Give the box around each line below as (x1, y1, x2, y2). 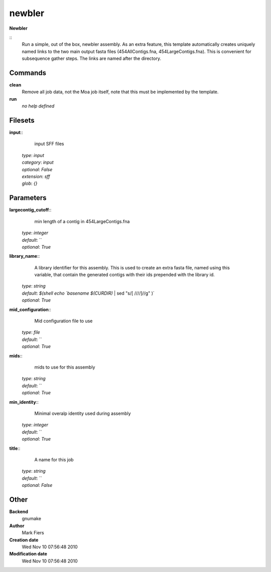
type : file (22, 329, 40, 335)
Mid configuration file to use (34, 318, 93, 324)
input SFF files (34, 141, 64, 147)
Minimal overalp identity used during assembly (34, 410, 131, 416)
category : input (22, 159, 54, 166)
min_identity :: (9, 399, 39, 405)
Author (9, 523, 25, 529)
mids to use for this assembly (34, 364, 95, 370)
